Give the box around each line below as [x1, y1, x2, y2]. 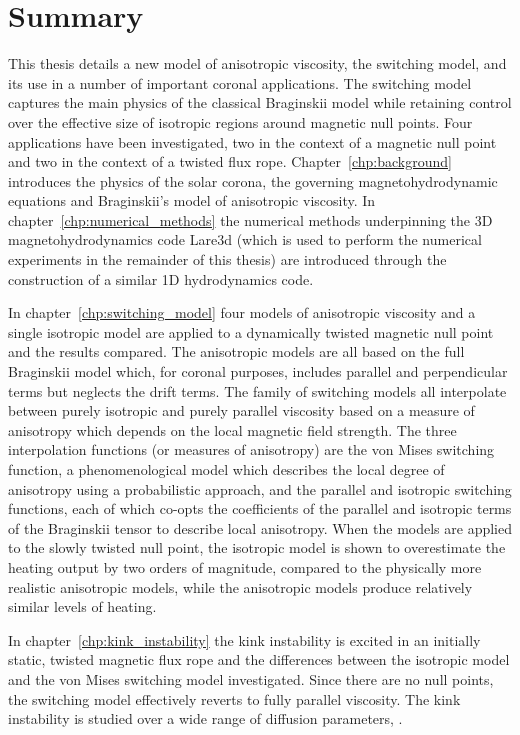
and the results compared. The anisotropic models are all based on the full [8, 341, 465, 362]
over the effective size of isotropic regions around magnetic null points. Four [8, 111, 473, 132]
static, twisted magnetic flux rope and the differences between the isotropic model [8, 649, 510, 670]
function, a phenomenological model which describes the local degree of [8, 459, 445, 479]
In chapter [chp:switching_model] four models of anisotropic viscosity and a [8, 302, 476, 323]
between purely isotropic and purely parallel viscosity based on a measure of [8, 400, 475, 421]
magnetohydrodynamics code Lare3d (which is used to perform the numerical [8, 229, 482, 250]
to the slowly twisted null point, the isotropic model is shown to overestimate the [8, 537, 506, 558]
